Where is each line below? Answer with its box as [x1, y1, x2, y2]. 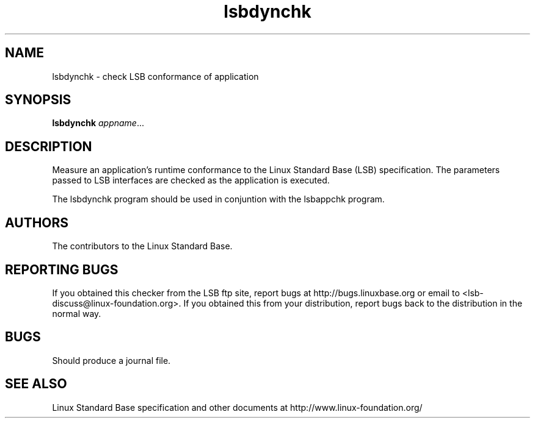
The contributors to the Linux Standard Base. [52, 241, 233, 252]
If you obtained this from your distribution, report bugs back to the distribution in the [183, 297, 523, 308]
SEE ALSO [5, 376, 67, 392]
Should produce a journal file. [52, 355, 171, 366]
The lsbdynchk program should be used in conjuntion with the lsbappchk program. [52, 194, 385, 205]
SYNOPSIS [5, 92, 71, 108]
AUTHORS [5, 215, 69, 230]
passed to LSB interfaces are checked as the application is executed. [52, 175, 330, 186]
